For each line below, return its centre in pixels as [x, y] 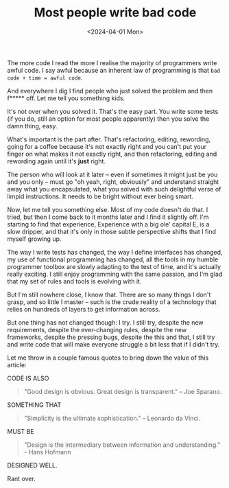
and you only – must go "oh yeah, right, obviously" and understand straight [113, 182]
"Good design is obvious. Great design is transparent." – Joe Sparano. [123, 391]
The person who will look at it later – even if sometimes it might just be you [112, 174]
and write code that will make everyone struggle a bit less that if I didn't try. [113, 344]
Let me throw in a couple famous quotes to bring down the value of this [108, 358]
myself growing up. [34, 239]
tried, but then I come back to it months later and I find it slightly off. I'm [108, 217]
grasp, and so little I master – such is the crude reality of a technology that [112, 302]
